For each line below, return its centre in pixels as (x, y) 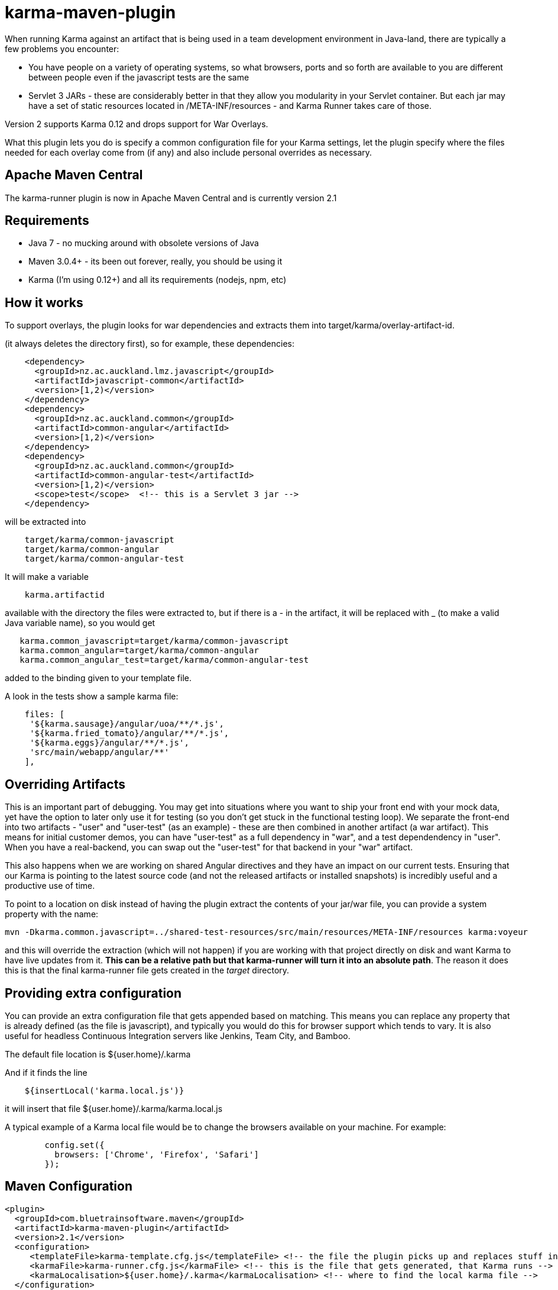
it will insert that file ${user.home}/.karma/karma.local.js (114, 1108)
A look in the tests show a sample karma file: (92, 696)
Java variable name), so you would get (80, 623)
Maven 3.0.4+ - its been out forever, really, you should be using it (155, 262)
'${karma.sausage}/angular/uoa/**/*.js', (127, 724)
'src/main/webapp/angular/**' (100, 752)
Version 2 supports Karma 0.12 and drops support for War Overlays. (137, 124)
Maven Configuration (69, 1186)
